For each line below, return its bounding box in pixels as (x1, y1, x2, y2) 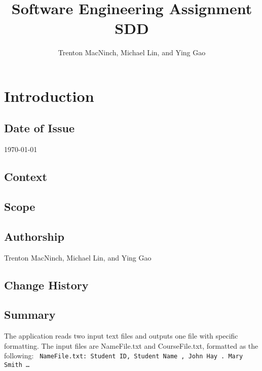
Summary (4, 307, 56, 322)
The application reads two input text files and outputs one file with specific (4, 330, 238, 341)
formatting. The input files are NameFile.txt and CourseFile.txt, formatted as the (4, 340, 258, 351)
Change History (4, 277, 89, 292)
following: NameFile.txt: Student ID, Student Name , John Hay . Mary (4, 350, 243, 361)
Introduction (4, 85, 94, 106)
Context (4, 169, 47, 184)
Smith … (4, 361, 30, 369)
